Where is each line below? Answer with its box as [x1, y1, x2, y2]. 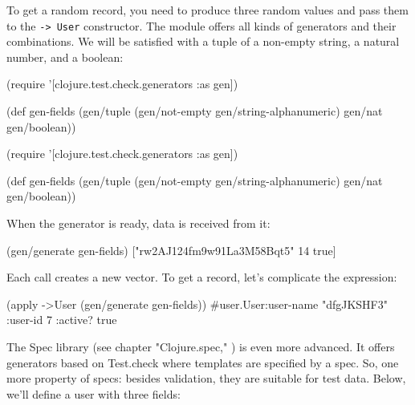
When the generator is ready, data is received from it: [6, 215, 271, 231]
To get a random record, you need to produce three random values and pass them [6, 2, 409, 18]
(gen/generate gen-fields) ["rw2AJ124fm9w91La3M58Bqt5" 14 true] [6, 241, 336, 258]
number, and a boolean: [6, 48, 124, 65]
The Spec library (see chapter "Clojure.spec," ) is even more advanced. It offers [6, 338, 395, 354]
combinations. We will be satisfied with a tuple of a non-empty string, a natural [6, 33, 400, 50]
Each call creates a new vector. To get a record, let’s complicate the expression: [6, 269, 397, 286]
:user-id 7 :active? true [6, 311, 117, 328]
